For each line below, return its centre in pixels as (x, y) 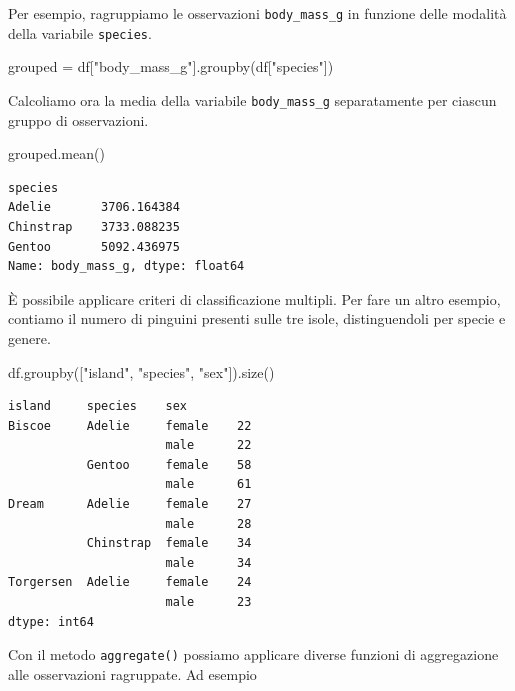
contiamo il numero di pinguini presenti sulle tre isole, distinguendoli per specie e (257, 318)
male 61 (208, 484)
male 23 (208, 602)
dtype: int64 (51, 621)
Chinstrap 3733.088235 (94, 226)
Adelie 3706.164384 (94, 207)
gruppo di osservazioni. (78, 119)
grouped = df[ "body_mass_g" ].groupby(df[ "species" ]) (171, 66)
